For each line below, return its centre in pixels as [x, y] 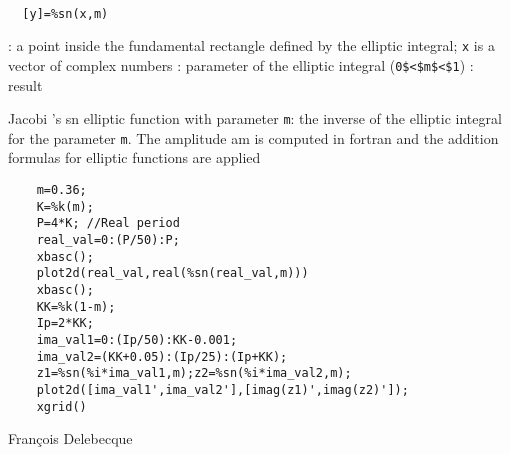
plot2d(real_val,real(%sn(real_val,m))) [172, 273]
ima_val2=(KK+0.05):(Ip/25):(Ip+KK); [162, 356]
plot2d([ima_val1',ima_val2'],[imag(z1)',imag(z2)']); [222, 389]
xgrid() [61, 406]
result [25, 84]
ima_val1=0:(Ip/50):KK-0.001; [137, 339]
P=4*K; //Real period [108, 223]
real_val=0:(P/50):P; [108, 240]
